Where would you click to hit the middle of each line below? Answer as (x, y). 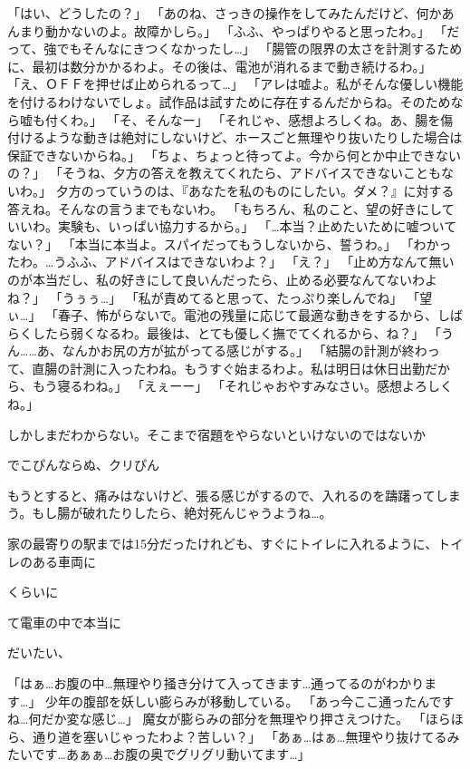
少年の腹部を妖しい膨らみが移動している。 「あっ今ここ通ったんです (250, 701)
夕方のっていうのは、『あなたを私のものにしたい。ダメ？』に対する (255, 190)
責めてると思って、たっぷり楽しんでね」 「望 (298, 297)
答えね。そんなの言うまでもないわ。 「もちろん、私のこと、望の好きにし (225, 208)
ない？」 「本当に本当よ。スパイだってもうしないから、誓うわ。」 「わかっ (230, 243)
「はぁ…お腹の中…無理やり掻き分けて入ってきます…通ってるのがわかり (216, 683)
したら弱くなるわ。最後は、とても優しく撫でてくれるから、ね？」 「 (237, 332)
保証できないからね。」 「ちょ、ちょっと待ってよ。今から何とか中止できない (234, 155)
